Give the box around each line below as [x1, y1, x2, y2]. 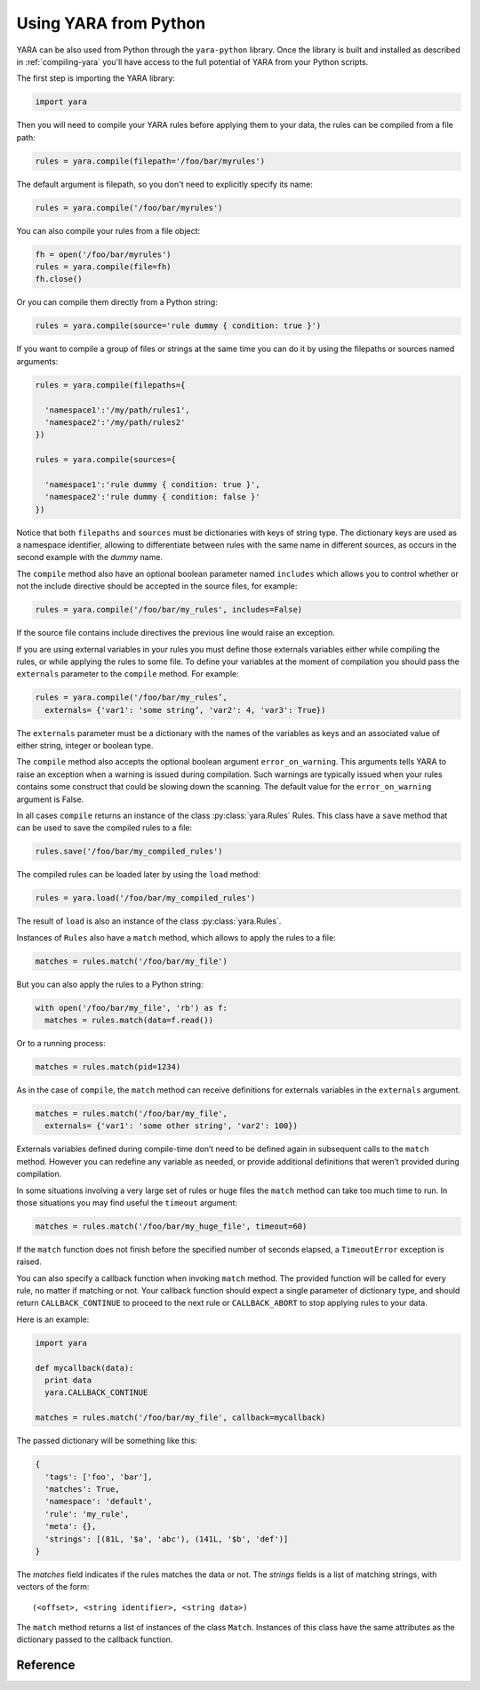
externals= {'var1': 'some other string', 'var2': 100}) [44, 1121, 298, 1131]
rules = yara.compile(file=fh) [35, 262, 172, 271]
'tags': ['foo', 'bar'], [44, 1471, 153, 1482]
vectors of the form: [16, 1582, 90, 1592]
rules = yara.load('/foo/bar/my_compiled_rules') [35, 893, 256, 903]
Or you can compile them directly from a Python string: [16, 297, 218, 308]
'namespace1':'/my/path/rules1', [44, 404, 190, 415]
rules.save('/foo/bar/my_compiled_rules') [35, 846, 223, 857]
